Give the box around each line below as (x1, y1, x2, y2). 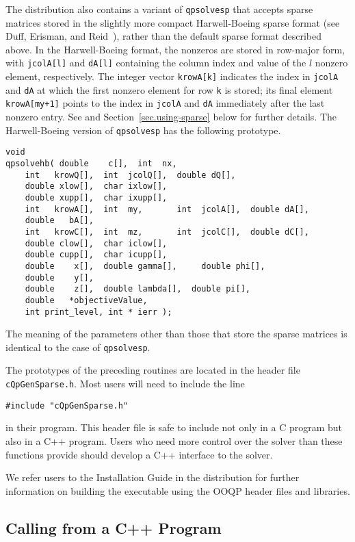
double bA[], (25, 216, 94, 226)
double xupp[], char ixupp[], (25, 192, 168, 203)
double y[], (25, 272, 94, 283)
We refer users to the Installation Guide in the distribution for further (5, 470, 300, 485)
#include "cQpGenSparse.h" (5, 400, 128, 411)
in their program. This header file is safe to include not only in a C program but (5, 420, 343, 435)
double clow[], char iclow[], (25, 238, 168, 248)
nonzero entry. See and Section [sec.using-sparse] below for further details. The (5, 109, 337, 124)
